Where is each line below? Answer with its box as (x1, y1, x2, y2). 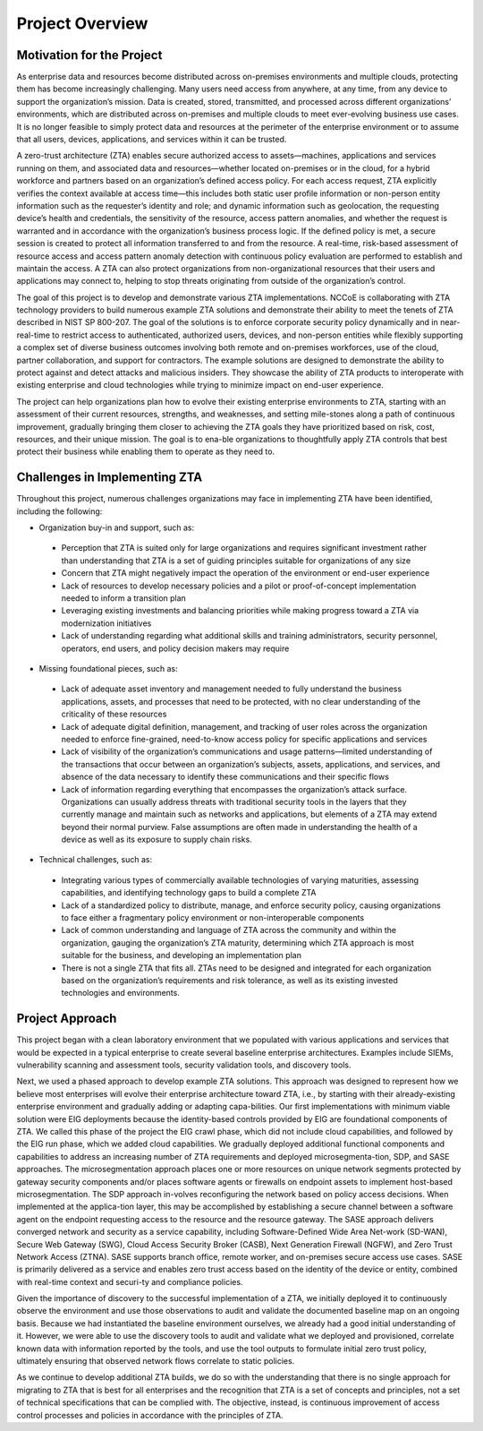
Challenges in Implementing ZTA (16, 470, 203, 485)
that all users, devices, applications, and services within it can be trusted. (16, 134, 287, 145)
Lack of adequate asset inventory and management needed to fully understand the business (61, 683, 402, 694)
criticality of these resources (61, 708, 167, 720)
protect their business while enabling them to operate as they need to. (16, 446, 275, 457)
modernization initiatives (61, 618, 152, 629)
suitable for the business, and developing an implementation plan (61, 950, 301, 961)
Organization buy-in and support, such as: (38, 522, 195, 533)
